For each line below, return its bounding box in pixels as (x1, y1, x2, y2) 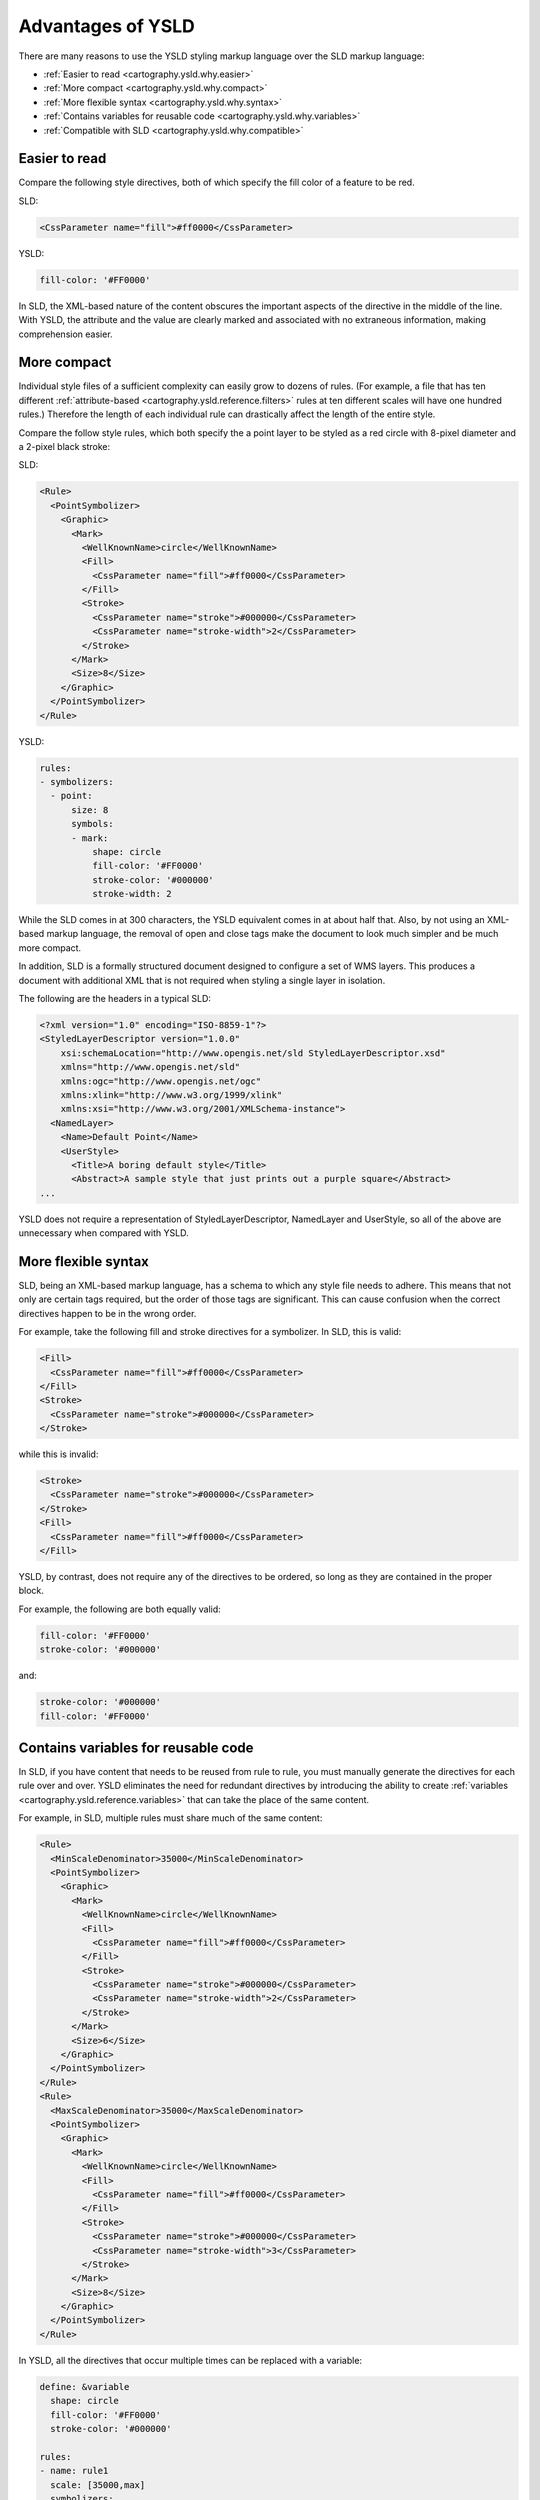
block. (18, 1585, 45, 1597)
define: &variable (39, 2381, 130, 2392)
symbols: (71, 818, 114, 830)
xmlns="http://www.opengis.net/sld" (60, 1061, 240, 1073)
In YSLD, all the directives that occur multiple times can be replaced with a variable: (18, 2354, 363, 2366)
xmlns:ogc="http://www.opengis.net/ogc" (60, 1075, 262, 1087)
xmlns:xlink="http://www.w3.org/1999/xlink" (60, 1089, 283, 1100)
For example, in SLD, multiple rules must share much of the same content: (18, 1812, 323, 1824)
